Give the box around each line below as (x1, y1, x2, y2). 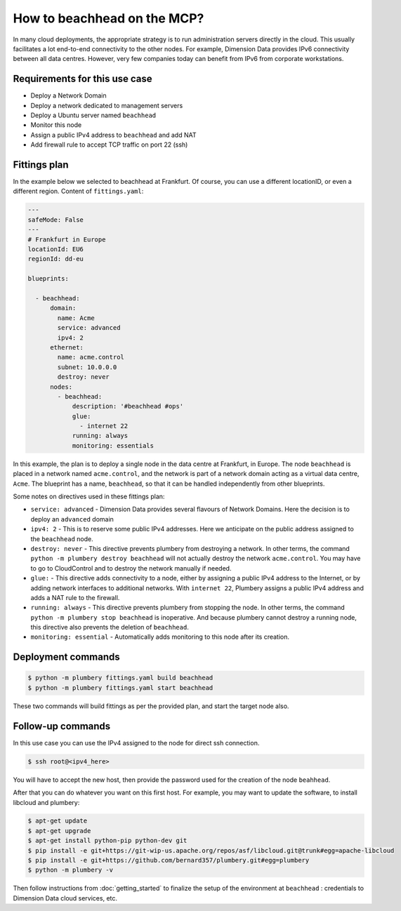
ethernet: (50, 343, 84, 351)
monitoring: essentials (72, 441, 155, 449)
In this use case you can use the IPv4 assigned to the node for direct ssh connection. (13, 738, 260, 747)
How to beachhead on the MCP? (13, 11, 204, 26)
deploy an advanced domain (30, 514, 114, 523)
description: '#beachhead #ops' (72, 402, 184, 411)
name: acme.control (57, 353, 124, 361)
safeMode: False (27, 215, 84, 224)
